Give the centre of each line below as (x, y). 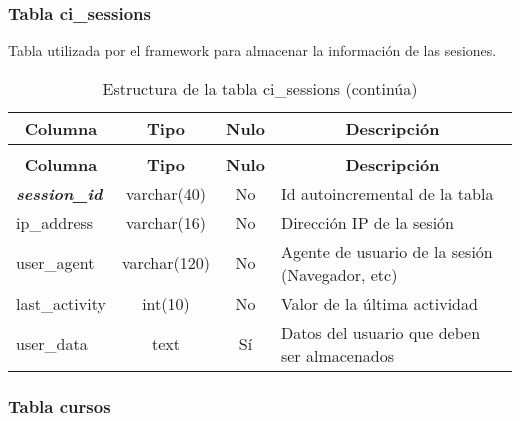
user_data (52, 344)
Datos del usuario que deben (380, 332)
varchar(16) (165, 222)
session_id (59, 193)
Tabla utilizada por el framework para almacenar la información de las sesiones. (252, 50)
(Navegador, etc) (339, 274)
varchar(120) (165, 263)
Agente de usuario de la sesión (386, 251)
